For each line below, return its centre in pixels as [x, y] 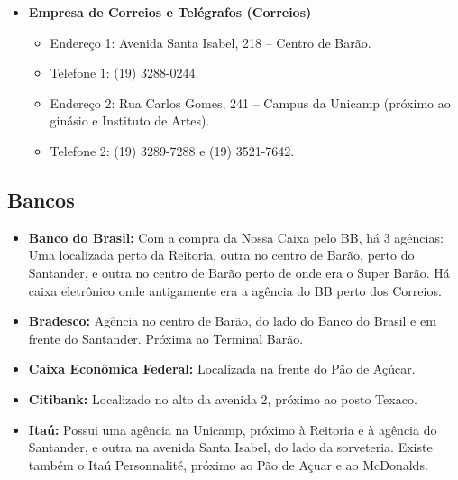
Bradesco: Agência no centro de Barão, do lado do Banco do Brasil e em [232, 321]
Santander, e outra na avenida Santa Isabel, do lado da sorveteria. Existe [230, 447]
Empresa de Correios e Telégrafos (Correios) [170, 12]
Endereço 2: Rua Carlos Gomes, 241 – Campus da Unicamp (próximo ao [250, 102]
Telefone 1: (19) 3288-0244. [124, 73]
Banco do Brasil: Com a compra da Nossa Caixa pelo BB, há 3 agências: [236, 237]
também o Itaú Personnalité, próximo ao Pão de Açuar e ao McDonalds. [228, 464]
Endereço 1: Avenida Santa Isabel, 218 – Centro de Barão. [211, 42]
